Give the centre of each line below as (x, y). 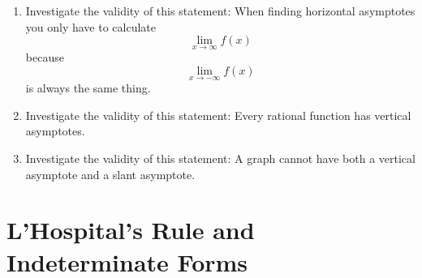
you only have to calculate (91, 26)
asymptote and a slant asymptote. (110, 174)
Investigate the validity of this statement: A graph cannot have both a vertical (220, 158)
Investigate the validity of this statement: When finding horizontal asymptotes (220, 11)
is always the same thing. (88, 88)
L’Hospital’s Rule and (131, 230)
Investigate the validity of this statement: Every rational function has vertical (218, 115)
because (45, 57)
